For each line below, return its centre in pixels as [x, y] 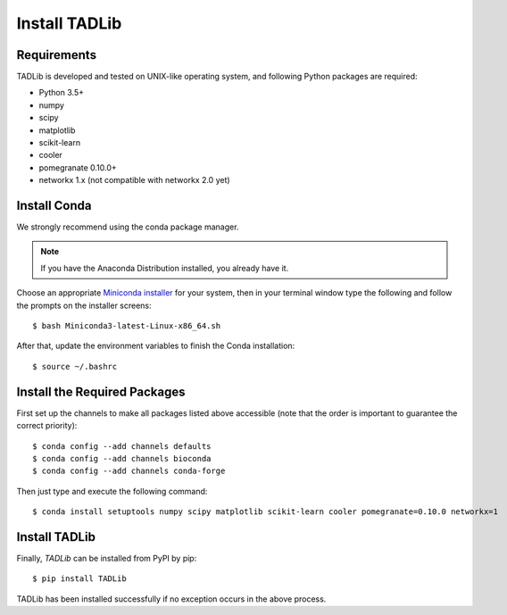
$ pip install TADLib [79, 579]
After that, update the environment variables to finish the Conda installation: [156, 346]
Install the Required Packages [101, 391]
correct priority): [47, 426]
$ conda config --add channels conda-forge [129, 471]
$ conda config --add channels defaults [122, 446]
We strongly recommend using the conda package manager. [128, 227]
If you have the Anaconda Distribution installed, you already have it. [165, 268]
